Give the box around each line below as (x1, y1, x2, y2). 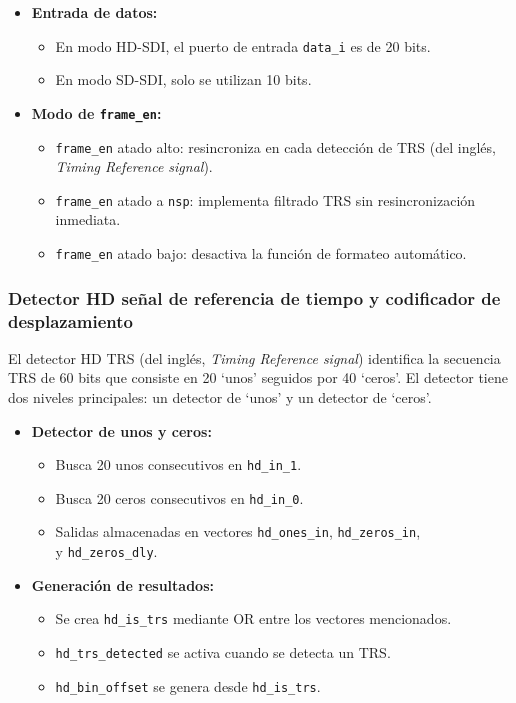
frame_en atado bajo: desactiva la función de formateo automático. (55, 243, 467, 263)
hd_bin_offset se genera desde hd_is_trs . (55, 675, 321, 696)
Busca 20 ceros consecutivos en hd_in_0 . (55, 487, 304, 508)
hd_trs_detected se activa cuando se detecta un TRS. (55, 642, 391, 663)
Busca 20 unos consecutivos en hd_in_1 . (55, 454, 302, 475)
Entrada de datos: (31, 2, 158, 22)
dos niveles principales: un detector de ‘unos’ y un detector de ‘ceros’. (8, 386, 432, 407)
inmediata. (55, 209, 121, 230)
